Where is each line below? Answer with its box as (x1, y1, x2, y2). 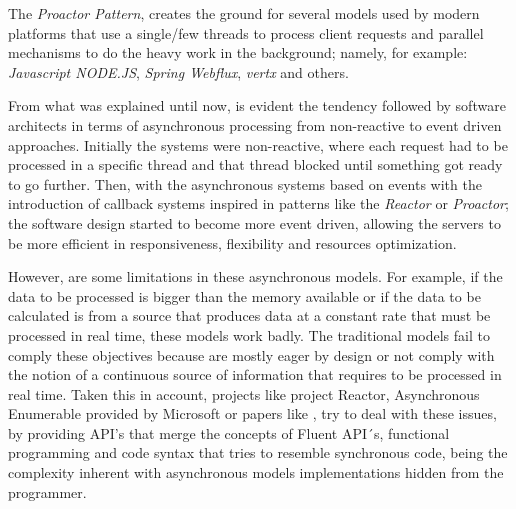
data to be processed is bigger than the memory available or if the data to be (8, 285, 481, 306)
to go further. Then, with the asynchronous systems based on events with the (8, 173, 482, 194)
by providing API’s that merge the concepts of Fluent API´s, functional (8, 422, 450, 443)
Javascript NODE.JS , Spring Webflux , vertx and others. (8, 61, 349, 82)
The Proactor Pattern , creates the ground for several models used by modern (8, 3, 480, 23)
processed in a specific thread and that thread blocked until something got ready (8, 154, 503, 175)
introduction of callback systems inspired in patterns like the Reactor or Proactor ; (8, 193, 509, 214)
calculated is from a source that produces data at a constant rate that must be (8, 305, 491, 326)
